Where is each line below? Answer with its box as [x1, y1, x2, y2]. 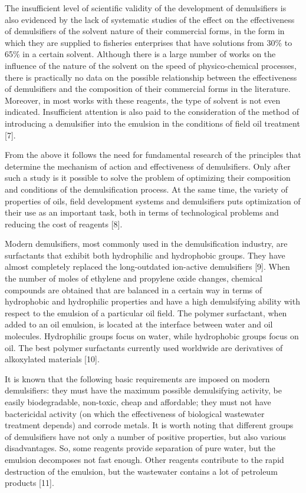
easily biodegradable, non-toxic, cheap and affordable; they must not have [5, 396, 271, 408]
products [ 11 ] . [5, 477, 54, 489]
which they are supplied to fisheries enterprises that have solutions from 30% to [5, 36, 292, 48]
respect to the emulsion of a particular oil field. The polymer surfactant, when [5, 306, 287, 319]
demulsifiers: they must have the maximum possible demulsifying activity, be [5, 384, 282, 396]
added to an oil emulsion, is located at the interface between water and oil [5, 318, 273, 330]
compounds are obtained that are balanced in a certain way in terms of [5, 283, 262, 296]
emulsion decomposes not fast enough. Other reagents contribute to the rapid [5, 453, 284, 465]
